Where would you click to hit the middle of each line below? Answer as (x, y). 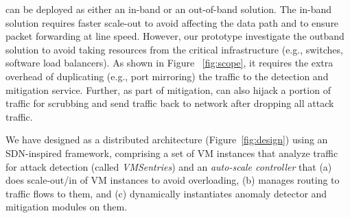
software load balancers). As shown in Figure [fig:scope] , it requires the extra (170, 63)
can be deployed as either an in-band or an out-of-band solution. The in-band (169, 9)
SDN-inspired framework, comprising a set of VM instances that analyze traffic (172, 153)
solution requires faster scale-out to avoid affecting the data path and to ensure (172, 22)
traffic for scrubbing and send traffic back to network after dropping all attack (170, 103)
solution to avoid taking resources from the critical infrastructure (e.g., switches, (174, 49)
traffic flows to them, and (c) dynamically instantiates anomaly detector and (166, 193)
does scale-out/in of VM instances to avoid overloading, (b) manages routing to (173, 180)
